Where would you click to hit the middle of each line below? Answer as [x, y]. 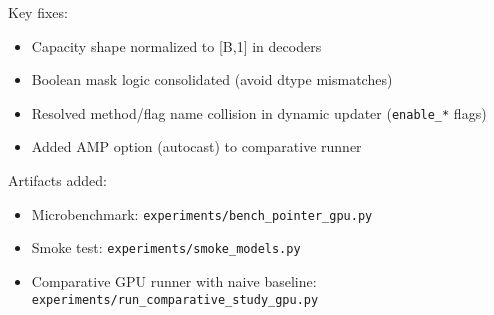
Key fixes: [38, 12]
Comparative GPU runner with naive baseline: [174, 280]
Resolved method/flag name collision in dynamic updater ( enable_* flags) [259, 112]
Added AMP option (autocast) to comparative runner [196, 146]
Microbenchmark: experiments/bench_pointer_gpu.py [202, 213]
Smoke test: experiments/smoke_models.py [166, 247]
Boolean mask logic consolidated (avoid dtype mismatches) [212, 79]
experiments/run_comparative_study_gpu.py [175, 299]
